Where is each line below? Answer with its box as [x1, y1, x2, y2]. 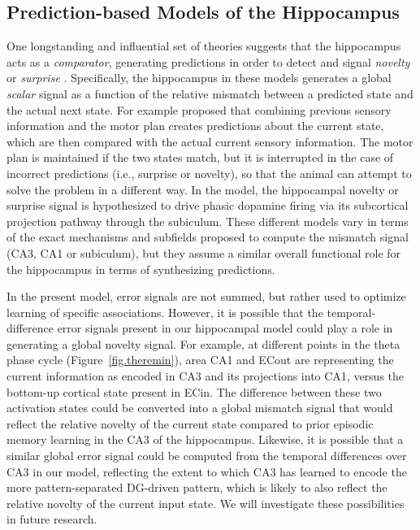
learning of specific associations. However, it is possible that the [6, 303, 323, 320]
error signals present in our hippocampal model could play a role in [57, 319, 393, 337]
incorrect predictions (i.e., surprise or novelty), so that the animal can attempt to [6, 164, 412, 181]
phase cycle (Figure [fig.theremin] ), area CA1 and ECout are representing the [6, 351, 394, 368]
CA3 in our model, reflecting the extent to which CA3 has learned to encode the [6, 463, 407, 480]
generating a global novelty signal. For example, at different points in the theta [6, 335, 401, 352]
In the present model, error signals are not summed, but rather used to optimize [6, 288, 406, 305]
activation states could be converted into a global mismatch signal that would [6, 399, 393, 416]
